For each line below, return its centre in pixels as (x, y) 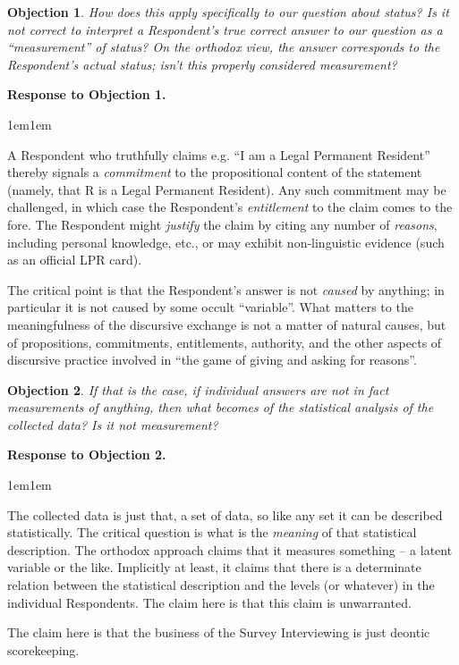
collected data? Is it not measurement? (113, 424)
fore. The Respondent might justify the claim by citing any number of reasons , (222, 224)
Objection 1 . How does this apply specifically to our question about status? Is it (228, 12)
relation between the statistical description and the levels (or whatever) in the (221, 585)
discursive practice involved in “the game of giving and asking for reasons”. (212, 360)
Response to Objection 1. (87, 94)
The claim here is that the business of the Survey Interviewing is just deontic (219, 632)
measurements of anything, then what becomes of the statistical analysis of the (221, 407)
